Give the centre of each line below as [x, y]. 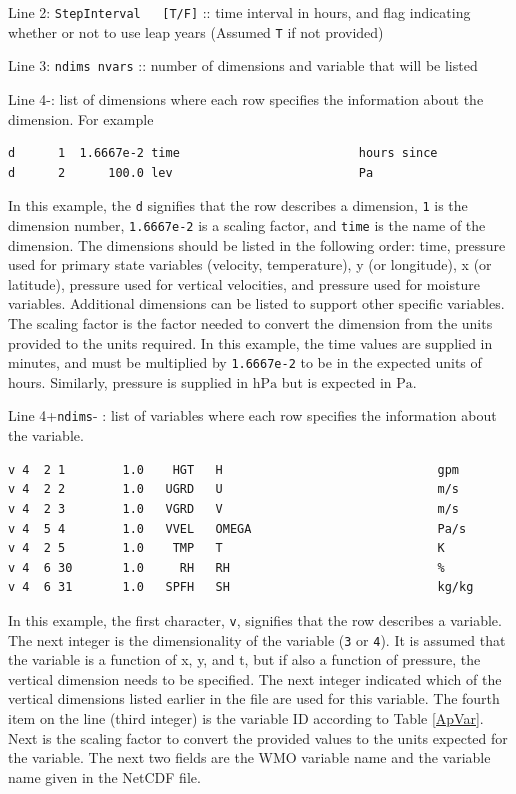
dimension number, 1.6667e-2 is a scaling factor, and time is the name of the [247, 225]
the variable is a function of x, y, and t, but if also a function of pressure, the [244, 659]
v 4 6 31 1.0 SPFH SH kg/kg [241, 587]
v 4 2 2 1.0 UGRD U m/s [234, 489]
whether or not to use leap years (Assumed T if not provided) [196, 31]
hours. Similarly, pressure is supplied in [128, 381]
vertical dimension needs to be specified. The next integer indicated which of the [255, 678]
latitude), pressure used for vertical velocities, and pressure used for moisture [244, 283]
